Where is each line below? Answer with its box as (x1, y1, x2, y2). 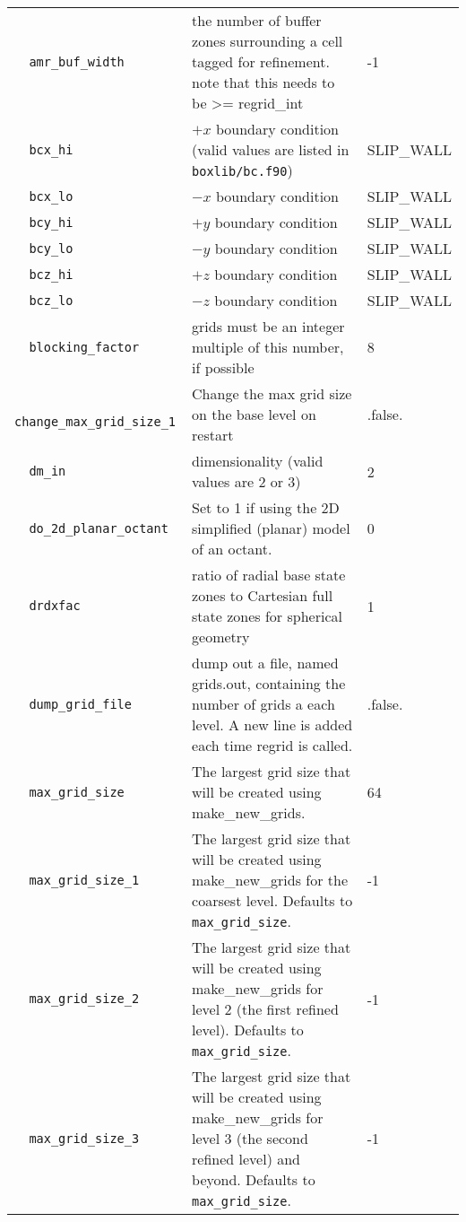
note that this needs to (192, 72, 335, 92)
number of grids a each (192, 694, 335, 714)
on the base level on (192, 404, 316, 424)
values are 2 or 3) (192, 471, 301, 492)
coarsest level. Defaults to (192, 890, 353, 911)
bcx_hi (29, 142, 73, 157)
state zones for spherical (192, 606, 342, 626)
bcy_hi (29, 214, 73, 230)
